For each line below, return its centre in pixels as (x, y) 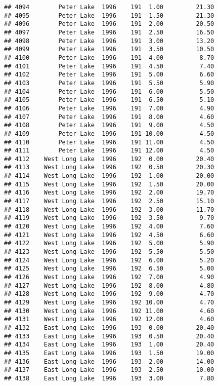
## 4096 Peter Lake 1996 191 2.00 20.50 (109, 24)
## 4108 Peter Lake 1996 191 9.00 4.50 (109, 125)
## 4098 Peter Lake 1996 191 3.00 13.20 (109, 41)
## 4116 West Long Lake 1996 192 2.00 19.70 (109, 193)
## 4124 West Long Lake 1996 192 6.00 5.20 (109, 260)
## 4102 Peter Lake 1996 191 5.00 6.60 (109, 75)
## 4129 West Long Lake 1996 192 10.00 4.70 (109, 302)
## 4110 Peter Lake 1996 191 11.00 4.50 (109, 142)
